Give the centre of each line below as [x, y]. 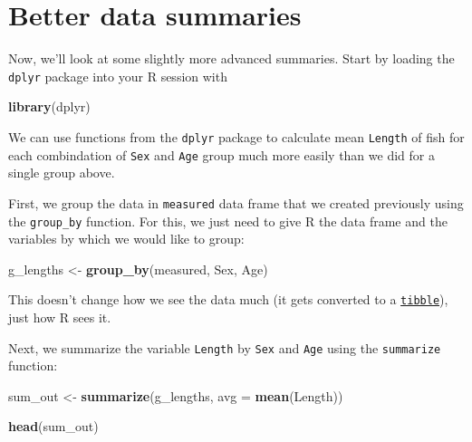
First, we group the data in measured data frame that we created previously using [236, 202]
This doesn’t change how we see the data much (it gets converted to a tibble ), [228, 299]
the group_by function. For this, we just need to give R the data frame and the [228, 221]
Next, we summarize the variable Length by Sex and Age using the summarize [225, 347]
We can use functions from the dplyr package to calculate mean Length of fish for [236, 136]
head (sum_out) [53, 426]
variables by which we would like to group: [126, 239]
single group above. [62, 173]
